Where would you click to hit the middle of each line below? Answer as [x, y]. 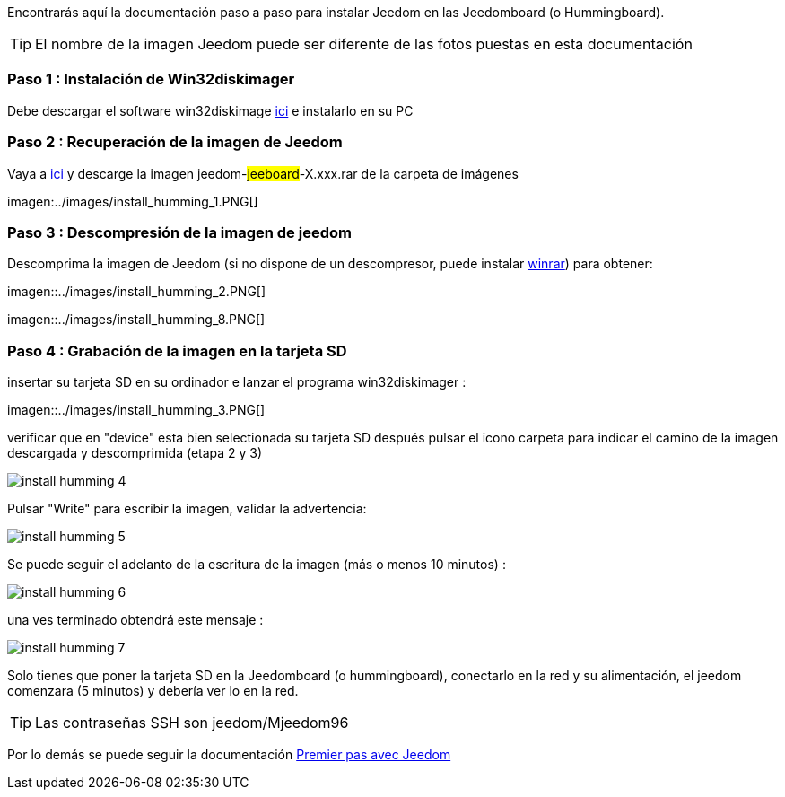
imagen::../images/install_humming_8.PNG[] [136, 320]
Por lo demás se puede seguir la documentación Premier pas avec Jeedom [229, 754]
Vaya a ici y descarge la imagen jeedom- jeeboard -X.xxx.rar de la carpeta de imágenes [263, 173]
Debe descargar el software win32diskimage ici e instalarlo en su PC [210, 110]
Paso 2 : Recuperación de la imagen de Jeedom [175, 142]
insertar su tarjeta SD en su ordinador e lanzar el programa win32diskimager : [237, 382]
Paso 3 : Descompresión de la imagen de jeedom [179, 232]
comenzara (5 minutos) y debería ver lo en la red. [153, 691]
